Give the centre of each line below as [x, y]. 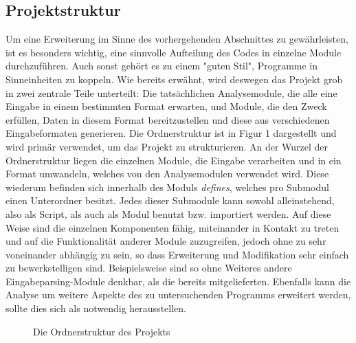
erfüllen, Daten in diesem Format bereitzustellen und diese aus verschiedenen [168, 119]
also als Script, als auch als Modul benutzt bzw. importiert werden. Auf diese [168, 213]
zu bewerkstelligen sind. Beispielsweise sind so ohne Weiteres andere [149, 268]
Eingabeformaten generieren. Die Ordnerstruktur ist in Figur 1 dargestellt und [171, 133]
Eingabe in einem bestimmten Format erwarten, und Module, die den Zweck [166, 106]
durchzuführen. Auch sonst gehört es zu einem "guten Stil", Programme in [162, 66]
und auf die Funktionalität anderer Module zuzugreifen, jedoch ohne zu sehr [166, 241]
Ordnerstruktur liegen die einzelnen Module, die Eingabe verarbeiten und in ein [174, 160]
